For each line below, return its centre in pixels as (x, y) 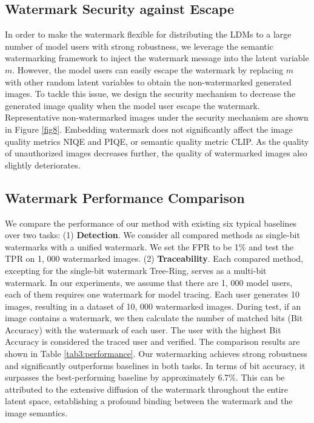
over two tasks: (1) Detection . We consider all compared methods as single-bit (152, 235)
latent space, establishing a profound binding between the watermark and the (149, 401)
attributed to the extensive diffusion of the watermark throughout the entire (147, 389)
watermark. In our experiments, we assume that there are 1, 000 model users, (149, 282)
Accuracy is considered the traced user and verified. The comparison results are (152, 341)
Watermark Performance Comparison (125, 197)
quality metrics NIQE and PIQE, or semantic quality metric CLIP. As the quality (157, 141)
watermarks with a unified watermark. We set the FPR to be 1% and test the (149, 246)
